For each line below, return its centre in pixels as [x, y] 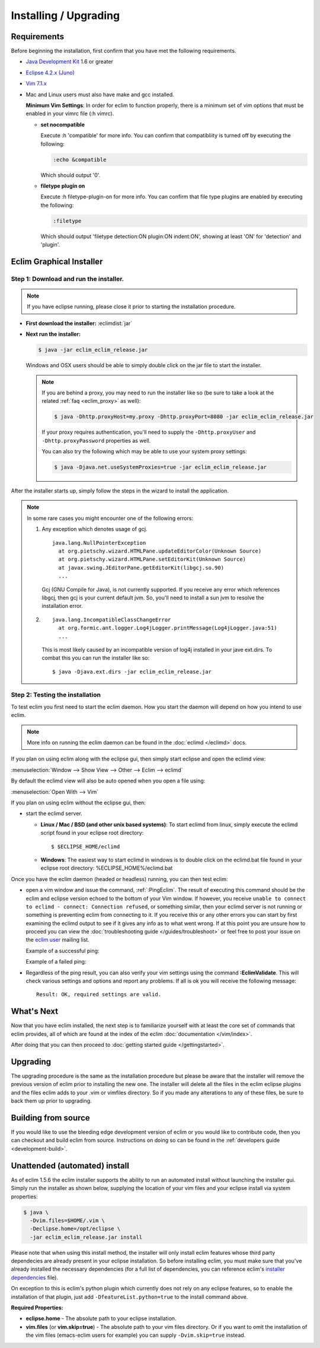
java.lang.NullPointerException [99, 543]
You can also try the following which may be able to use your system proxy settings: [144, 452]
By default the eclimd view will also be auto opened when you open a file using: [108, 781]
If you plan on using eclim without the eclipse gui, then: [79, 803]
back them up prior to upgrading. [51, 1101]
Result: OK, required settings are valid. [99, 995]
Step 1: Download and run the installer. [68, 279]
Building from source [50, 1118]
